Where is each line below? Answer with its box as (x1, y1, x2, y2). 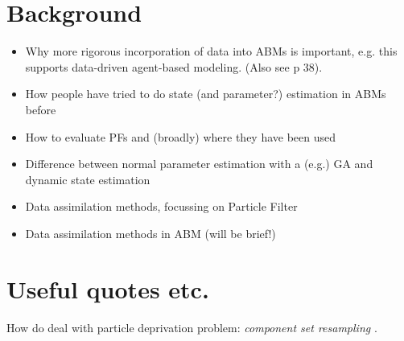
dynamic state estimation (25, 170, 150, 187)
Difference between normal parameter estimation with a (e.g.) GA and (25, 155, 373, 172)
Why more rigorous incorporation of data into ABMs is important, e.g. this (25, 43, 398, 60)
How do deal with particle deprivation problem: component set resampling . (6, 318, 377, 335)
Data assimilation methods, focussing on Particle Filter (25, 198, 298, 215)
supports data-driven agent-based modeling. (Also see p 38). (25, 58, 323, 75)
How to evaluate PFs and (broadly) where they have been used (25, 128, 336, 145)
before (25, 101, 56, 117)
